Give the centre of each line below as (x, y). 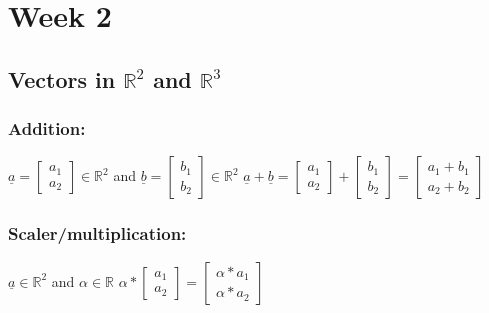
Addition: (47, 128)
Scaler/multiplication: (97, 233)
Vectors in (62, 78)
